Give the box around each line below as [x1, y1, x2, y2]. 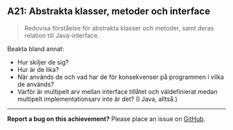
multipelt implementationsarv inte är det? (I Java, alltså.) [17, 95, 178, 103]
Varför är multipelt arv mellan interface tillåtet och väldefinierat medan [17, 87, 218, 95]
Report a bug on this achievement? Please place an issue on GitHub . [7, 114, 206, 123]
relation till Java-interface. [24, 31, 100, 39]
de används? [17, 80, 54, 89]
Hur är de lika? [17, 65, 59, 73]
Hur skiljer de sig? [17, 58, 69, 66]
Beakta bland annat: [7, 44, 64, 53]
